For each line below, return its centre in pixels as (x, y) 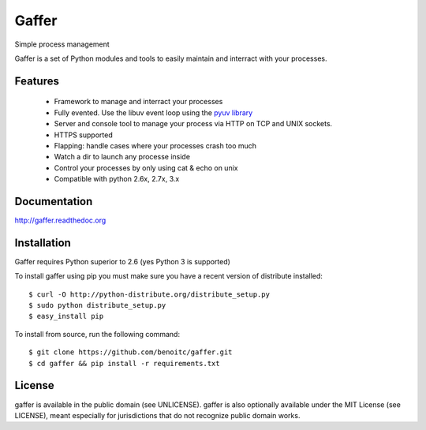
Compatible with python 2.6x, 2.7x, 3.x (117, 179)
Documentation (54, 201)
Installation (43, 243)
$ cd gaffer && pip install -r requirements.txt (124, 363)
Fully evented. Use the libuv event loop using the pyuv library (153, 112)
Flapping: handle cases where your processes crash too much (155, 145)
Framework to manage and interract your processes (138, 102)
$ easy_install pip (66, 316)
